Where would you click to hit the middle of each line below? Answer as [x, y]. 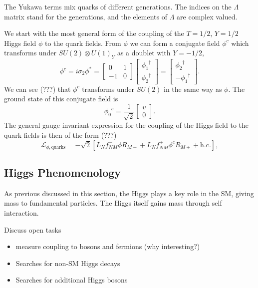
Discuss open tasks [33, 229]
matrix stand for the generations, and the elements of [86, 16]
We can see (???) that [37, 89]
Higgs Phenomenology [63, 172]
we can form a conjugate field [175, 43]
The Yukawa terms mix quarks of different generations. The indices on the [118, 6]
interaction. [21, 213]
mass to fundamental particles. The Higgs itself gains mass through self [113, 203]
